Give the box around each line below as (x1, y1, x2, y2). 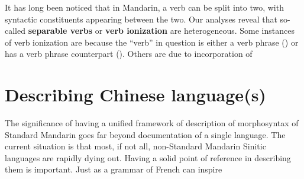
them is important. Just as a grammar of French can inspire (5, 163, 222, 175)
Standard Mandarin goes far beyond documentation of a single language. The (5, 128, 286, 140)
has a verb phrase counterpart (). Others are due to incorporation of (5, 47, 253, 60)
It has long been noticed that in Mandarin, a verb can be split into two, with (5, 1, 284, 13)
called (5, 24, 25, 37)
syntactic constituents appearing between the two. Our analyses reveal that (5, 12, 277, 25)
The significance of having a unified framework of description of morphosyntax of (5, 117, 299, 129)
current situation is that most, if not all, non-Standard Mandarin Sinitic (5, 140, 266, 152)
